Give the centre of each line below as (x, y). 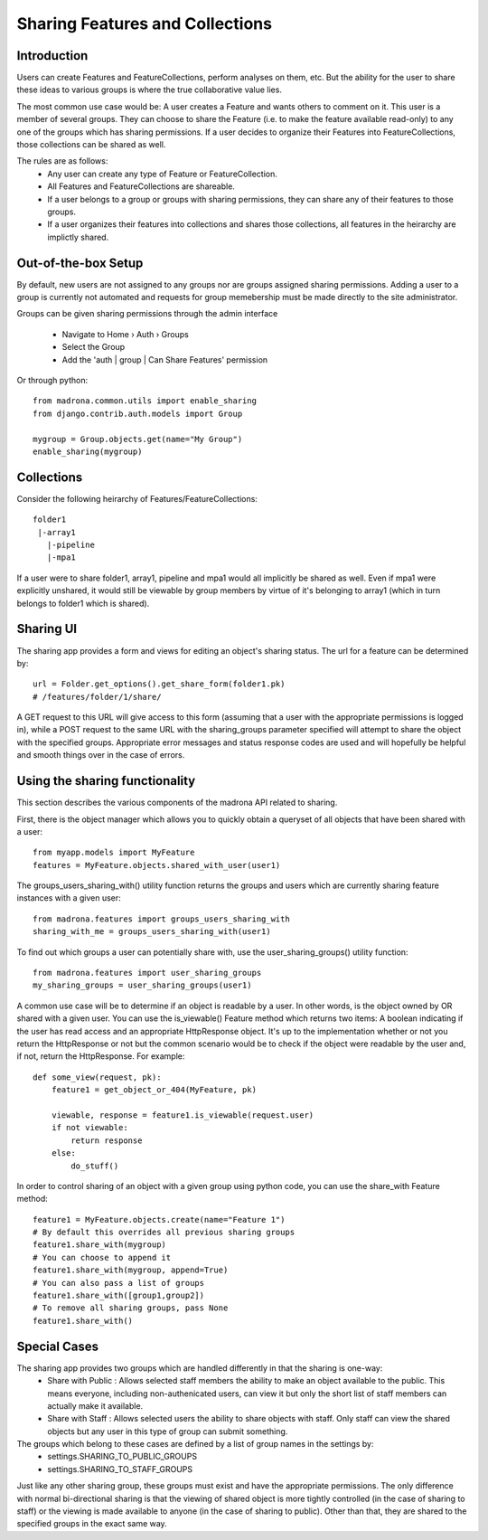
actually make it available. (95, 1405)
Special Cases (58, 1346)
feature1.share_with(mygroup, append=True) (131, 1270)
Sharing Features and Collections (145, 24)
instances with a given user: (69, 898)
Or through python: (52, 380)
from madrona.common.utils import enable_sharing (145, 401)
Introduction (52, 56)
